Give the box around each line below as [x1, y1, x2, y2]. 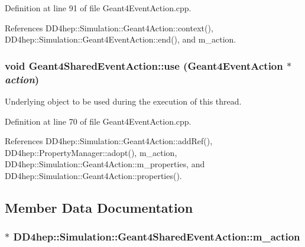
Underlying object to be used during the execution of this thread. [5, 95, 242, 107]
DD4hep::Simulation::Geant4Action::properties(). [5, 169, 182, 181]
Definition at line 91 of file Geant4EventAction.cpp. [5, 2, 192, 14]
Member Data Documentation [5, 198, 193, 216]
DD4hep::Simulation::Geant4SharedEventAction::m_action [13, 229, 300, 244]
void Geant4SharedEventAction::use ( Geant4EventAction [5, 58, 283, 73]
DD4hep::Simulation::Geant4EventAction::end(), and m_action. [5, 33, 236, 45]
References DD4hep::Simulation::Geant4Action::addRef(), [5, 135, 213, 147]
